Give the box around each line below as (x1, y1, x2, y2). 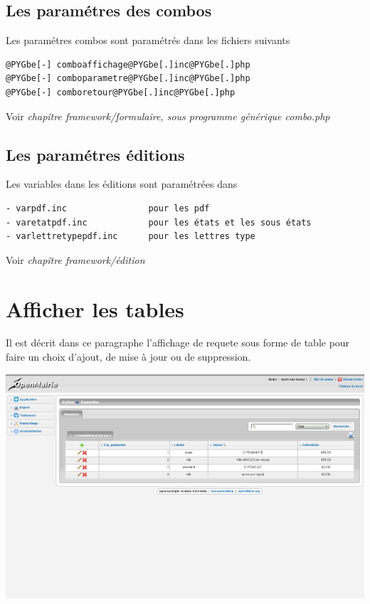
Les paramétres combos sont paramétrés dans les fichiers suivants (6, 33, 290, 48)
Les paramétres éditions (6, 143, 185, 165)
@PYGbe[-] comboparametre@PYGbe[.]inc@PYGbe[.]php (6, 73, 250, 84)
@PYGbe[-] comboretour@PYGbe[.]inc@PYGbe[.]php (6, 87, 236, 97)
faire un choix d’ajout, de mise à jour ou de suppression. (6, 349, 251, 364)
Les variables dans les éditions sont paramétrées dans (6, 176, 238, 191)
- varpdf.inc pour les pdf (6, 203, 210, 213)
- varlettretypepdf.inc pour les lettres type (6, 231, 255, 242)
